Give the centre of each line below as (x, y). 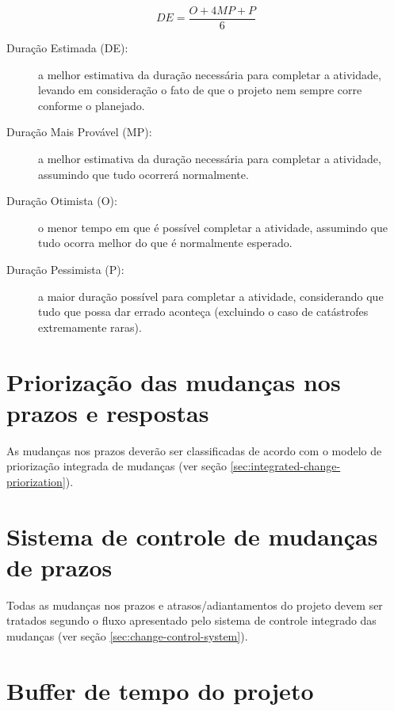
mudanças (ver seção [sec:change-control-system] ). (127, 635)
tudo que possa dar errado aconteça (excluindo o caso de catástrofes (203, 312)
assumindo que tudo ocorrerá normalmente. (143, 174)
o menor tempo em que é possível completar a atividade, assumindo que (213, 227)
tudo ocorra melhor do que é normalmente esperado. (165, 243)
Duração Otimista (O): (62, 201)
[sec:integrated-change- (285, 466)
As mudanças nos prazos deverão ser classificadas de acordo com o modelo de (194, 450)
